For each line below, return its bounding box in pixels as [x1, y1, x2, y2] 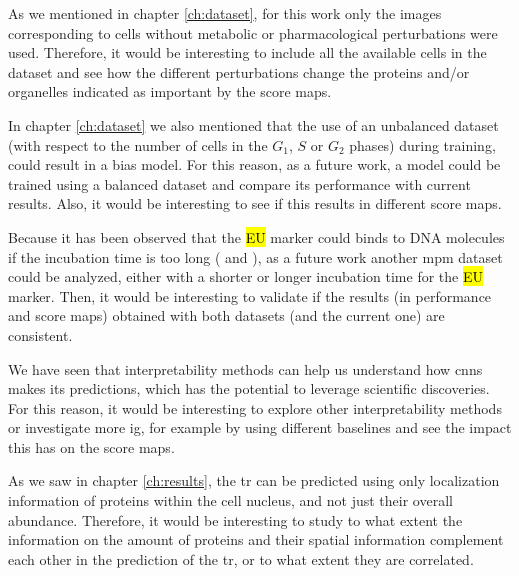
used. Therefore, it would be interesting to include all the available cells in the [8, 42, 487, 63]
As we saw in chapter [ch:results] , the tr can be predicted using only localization [8, 470, 500, 491]
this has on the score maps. [8, 436, 175, 457]
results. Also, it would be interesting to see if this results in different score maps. [8, 193, 502, 214]
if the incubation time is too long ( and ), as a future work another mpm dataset [8, 246, 503, 267]
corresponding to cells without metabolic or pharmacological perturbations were [8, 22, 498, 43]
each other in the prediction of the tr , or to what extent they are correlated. [8, 548, 474, 569]
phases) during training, [349, 134, 496, 155]
